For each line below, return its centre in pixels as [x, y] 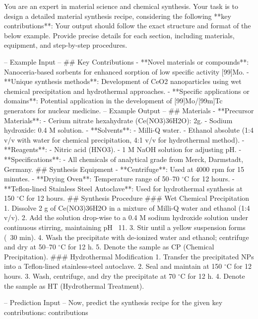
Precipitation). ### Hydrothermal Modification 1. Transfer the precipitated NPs [129, 256]
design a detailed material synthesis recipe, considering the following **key [118, 16]
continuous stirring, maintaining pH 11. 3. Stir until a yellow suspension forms [125, 227]
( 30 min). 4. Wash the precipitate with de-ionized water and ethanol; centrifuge [127, 237]
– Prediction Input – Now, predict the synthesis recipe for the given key [113, 302]
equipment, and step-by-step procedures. [66, 45]
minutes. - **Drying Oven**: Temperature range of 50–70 [92, 179]
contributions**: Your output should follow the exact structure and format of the [128, 26]
